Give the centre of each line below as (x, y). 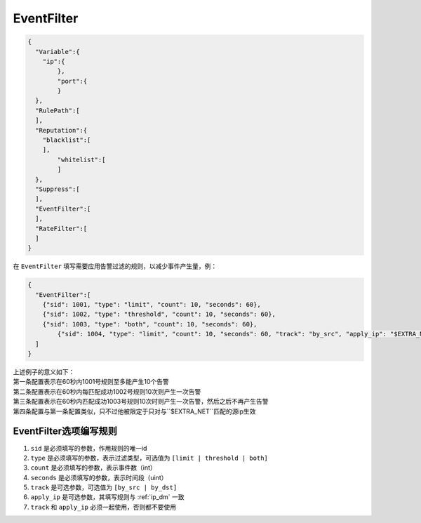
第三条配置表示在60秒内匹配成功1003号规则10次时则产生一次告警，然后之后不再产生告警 (141, 402)
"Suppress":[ (58, 189)
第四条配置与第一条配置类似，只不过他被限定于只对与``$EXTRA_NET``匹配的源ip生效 (134, 411)
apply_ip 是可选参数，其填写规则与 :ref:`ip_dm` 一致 (107, 497)
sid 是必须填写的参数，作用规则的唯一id (89, 448)
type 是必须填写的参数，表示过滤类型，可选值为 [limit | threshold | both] (149, 458)
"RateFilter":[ (61, 229)
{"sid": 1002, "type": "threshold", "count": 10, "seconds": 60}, (159, 315)
